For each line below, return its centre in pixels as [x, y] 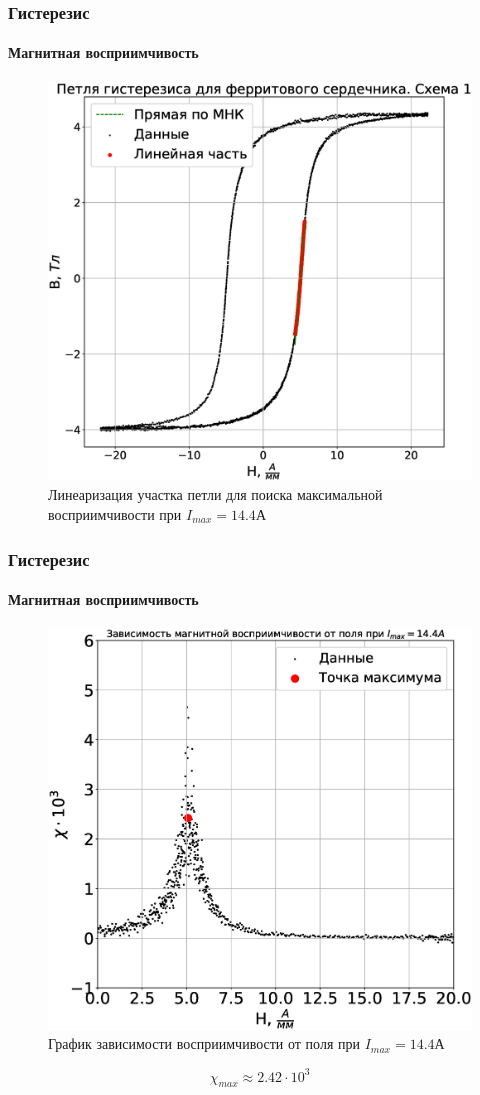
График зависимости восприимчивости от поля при [204, 1043]
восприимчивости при [115, 513]
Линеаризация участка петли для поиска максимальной [215, 494]
